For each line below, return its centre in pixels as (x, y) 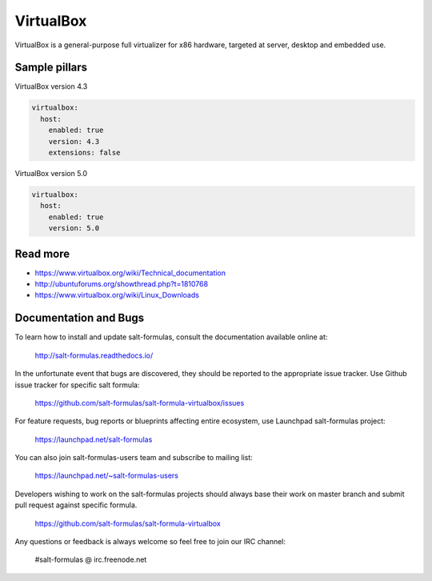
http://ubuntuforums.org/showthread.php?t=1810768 (121, 284)
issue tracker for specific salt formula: (77, 385)
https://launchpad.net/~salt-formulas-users (107, 475)
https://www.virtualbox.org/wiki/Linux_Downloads (117, 295)
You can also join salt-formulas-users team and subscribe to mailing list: (134, 458)
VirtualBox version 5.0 (51, 173)
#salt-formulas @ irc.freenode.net (91, 559)
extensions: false (84, 152)
